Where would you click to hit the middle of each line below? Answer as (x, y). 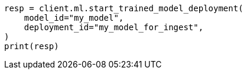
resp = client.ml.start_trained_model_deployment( (124, 8)
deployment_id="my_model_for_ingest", (114, 27)
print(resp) (32, 46)
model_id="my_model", (74, 18)
